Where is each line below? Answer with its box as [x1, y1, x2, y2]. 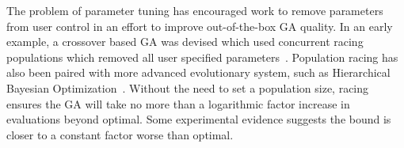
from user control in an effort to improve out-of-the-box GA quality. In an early [6, 17, 393, 34]
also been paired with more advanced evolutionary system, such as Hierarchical [6, 64, 391, 81]
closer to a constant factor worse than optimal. [6, 126, 234, 142]
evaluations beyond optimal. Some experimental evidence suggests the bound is [6, 111, 391, 127]
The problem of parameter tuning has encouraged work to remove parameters [6, 2, 383, 18]
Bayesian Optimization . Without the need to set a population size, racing [6, 79, 369, 96]
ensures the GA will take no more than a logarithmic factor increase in [6, 95, 350, 112]
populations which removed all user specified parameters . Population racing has [6, 48, 398, 65]
